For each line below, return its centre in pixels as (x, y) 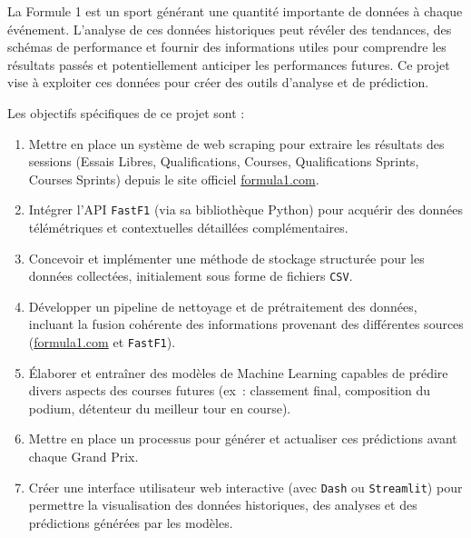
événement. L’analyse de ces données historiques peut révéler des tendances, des (230, 29)
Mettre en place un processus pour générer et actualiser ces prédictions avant (243, 438)
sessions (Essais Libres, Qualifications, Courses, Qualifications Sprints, (224, 161)
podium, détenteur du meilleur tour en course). (160, 408)
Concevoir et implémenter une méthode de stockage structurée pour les (226, 258)
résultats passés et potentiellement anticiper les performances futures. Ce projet (229, 64)
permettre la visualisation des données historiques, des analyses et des (223, 505)
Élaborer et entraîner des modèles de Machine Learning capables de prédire (238, 372)
